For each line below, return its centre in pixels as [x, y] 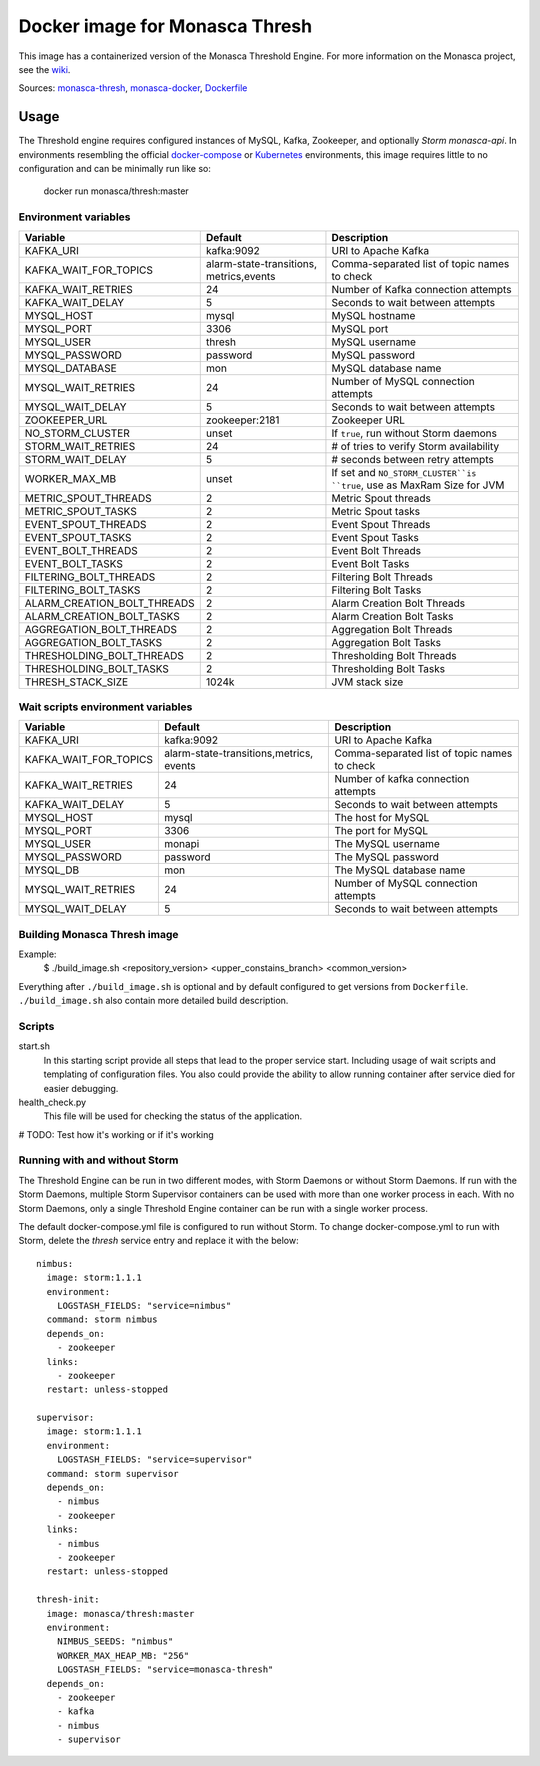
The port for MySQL [381, 831]
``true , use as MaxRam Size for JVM [418, 485]
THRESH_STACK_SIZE [76, 682]
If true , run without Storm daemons [414, 433]
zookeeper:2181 [242, 420]
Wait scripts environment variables [105, 707]
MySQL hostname [373, 315]
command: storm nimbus [102, 1319]
